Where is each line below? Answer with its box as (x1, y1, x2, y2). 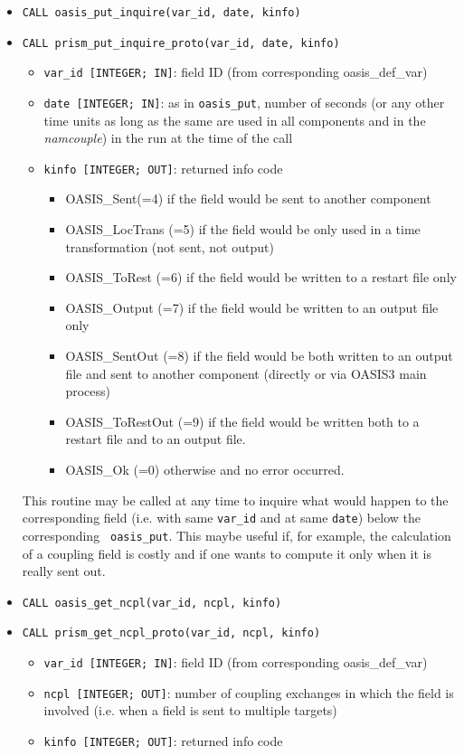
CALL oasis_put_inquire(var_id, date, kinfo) (22, 6, 301, 19)
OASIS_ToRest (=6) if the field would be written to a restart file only (65, 268, 457, 287)
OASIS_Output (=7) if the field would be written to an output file (65, 297, 439, 316)
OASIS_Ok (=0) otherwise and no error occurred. (65, 460, 345, 478)
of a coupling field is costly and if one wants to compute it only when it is (22, 543, 431, 562)
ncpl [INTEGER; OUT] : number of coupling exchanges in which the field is (43, 683, 454, 702)
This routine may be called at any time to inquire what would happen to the (22, 490, 449, 509)
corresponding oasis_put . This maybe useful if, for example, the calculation (22, 525, 451, 544)
